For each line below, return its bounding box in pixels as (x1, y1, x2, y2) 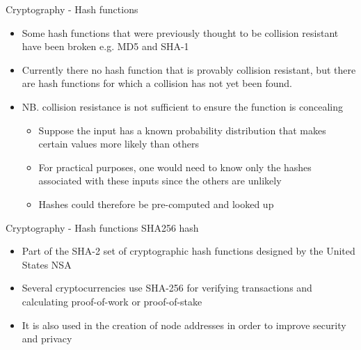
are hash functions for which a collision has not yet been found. (22, 76, 292, 90)
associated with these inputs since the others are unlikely (38, 173, 282, 188)
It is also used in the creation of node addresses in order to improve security (22, 317, 346, 332)
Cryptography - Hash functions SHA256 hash (6, 220, 199, 234)
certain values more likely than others (38, 136, 200, 151)
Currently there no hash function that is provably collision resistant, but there (22, 62, 356, 77)
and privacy (22, 331, 72, 346)
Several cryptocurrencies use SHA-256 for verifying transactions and (22, 280, 312, 295)
